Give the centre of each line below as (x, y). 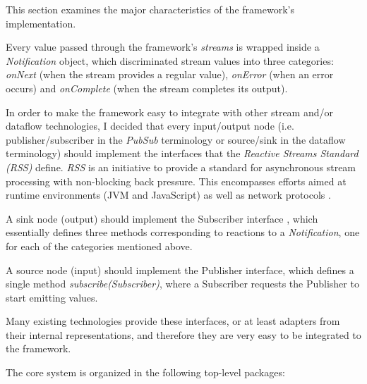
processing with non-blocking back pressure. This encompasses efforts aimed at (176, 181)
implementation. (41, 23)
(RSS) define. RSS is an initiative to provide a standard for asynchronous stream (181, 167)
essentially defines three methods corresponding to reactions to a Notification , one (183, 232)
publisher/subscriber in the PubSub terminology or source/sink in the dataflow (176, 139)
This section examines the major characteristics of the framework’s (150, 9)
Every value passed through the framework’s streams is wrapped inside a (163, 47)
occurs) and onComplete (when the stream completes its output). (147, 88)
